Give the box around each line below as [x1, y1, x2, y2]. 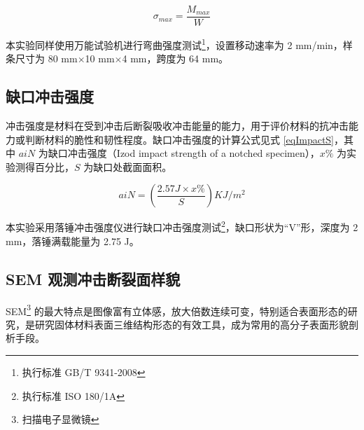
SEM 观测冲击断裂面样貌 [6, 268, 181, 289]
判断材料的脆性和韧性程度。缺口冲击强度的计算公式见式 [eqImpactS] [24, 132, 335, 146]
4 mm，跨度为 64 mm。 [122, 51, 229, 66]
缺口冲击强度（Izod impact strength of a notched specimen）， [48, 146, 320, 160]
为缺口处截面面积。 [83, 159, 172, 174]
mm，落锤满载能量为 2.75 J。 [6, 233, 139, 248]
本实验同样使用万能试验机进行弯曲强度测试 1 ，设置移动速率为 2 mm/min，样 [6, 36, 353, 52]
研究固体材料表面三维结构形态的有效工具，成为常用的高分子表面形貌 [34, 317, 349, 331]
